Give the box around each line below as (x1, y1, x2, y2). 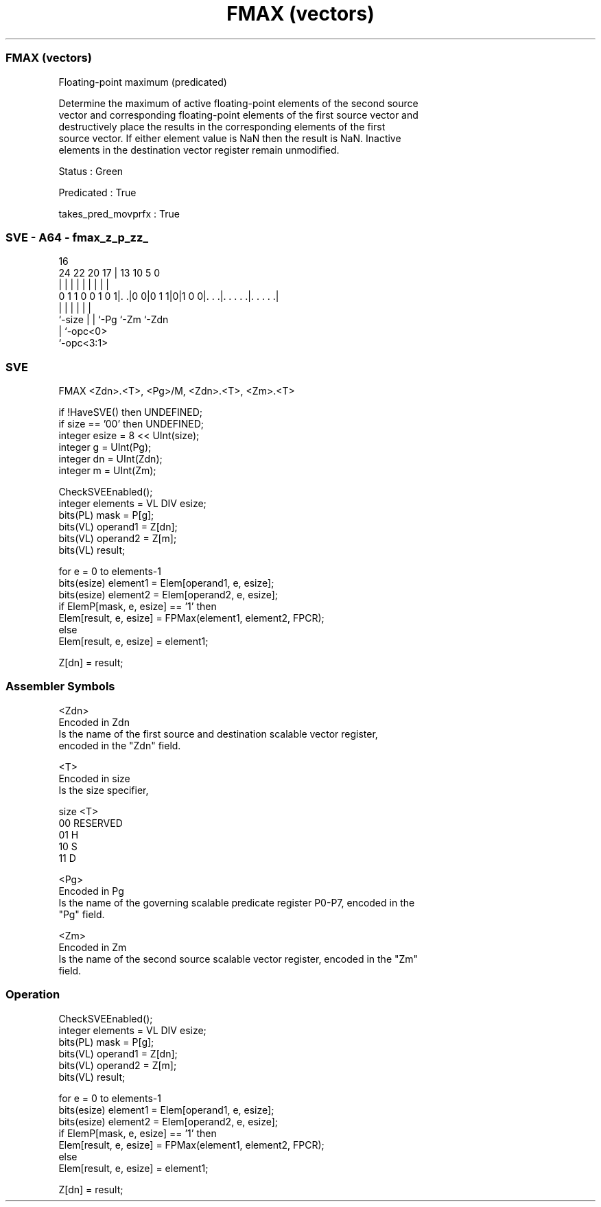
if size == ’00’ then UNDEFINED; (58, 418, 204, 430)
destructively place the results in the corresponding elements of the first (58, 120, 386, 132)
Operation (5, 987, 60, 1002)
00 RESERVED (58, 817, 123, 829)
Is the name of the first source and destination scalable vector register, (58, 727, 378, 740)
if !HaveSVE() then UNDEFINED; (58, 406, 202, 418)
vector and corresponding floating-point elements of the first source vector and (58, 108, 419, 121)
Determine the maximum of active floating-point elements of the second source (58, 97, 419, 109)
